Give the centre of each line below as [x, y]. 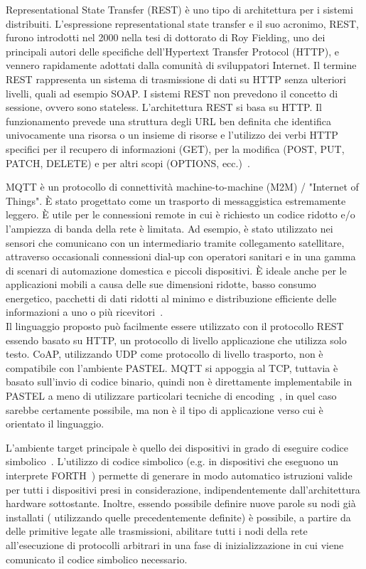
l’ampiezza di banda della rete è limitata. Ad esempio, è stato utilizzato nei [169, 228]
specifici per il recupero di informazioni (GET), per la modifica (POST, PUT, [175, 148]
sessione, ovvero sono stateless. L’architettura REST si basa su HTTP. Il [164, 107]
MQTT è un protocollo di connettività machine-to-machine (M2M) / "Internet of [182, 187]
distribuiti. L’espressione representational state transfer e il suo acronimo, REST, [182, 23]
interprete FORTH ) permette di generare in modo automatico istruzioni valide [179, 475]
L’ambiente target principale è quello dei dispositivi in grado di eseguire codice [177, 447]
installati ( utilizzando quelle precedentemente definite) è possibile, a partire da [178, 517]
